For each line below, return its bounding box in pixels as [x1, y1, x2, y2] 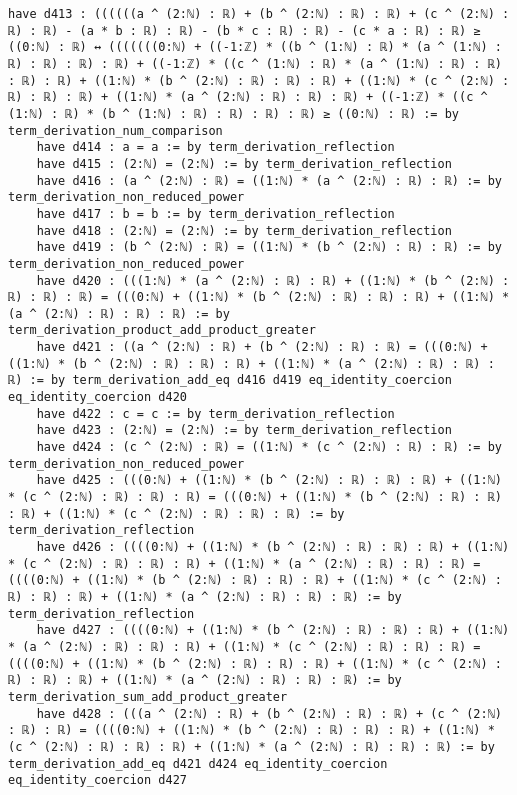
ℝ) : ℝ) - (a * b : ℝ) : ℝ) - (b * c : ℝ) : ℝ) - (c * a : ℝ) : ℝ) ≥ [8, 23, 481, 38]
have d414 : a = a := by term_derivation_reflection [36, 140, 395, 155]
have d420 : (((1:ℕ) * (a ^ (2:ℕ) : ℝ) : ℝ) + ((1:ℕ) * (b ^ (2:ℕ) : [36, 273, 510, 288]
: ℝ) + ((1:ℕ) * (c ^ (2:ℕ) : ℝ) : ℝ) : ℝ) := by [8, 506, 345, 521]
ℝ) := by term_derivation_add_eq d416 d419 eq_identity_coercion [8, 373, 452, 388]
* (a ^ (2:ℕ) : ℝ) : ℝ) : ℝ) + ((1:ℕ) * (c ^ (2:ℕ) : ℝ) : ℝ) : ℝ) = [8, 639, 481, 654]
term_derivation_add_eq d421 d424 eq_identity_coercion [8, 756, 388, 771]
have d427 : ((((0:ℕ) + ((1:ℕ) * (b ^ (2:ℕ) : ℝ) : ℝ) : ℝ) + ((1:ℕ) [36, 623, 510, 638]
